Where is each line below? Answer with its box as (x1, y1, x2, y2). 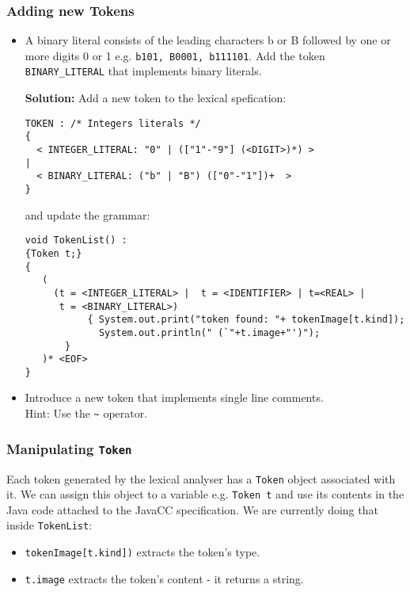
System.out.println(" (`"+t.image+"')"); (98, 327, 321, 338)
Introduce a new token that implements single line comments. (25, 389, 324, 406)
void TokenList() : (25, 235, 127, 246)
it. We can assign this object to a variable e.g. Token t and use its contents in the (6, 486, 404, 502)
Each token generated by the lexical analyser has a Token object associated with (6, 470, 396, 487)
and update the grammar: (25, 206, 150, 223)
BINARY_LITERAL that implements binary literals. (25, 63, 262, 79)
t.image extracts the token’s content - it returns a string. (25, 570, 304, 586)
